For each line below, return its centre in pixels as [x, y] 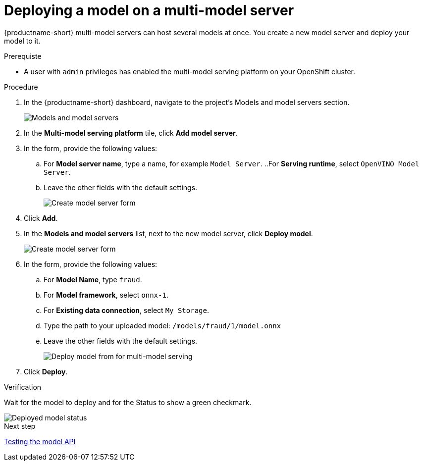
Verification [23, 387]
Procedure [21, 87]
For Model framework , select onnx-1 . [106, 295]
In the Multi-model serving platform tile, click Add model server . [131, 133]
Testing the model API [40, 441]
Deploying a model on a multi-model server [149, 10]
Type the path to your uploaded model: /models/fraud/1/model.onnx [162, 325]
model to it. [22, 41]
